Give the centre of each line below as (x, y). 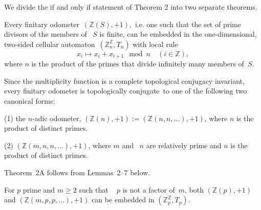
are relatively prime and (184, 145)
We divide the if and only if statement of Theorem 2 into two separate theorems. (131, 7)
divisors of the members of (46, 34)
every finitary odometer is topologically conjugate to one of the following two (126, 91)
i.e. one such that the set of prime (188, 24)
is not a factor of (149, 189)
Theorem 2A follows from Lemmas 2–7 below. (77, 172)
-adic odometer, (57, 118)
